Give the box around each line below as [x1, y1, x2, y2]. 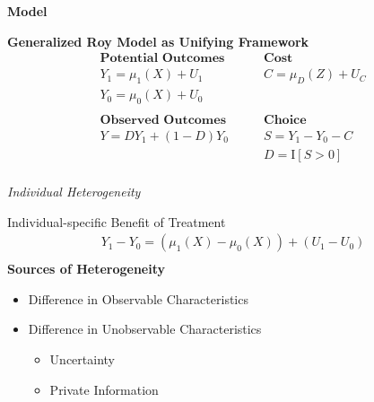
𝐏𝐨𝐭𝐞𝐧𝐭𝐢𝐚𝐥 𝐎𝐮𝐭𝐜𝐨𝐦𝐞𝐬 [100, 52, 225, 66]
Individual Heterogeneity [7, 182, 141, 201]
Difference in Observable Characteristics [28, 289, 248, 308]
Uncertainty [49, 350, 115, 369]
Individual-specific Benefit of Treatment [7, 212, 226, 231]
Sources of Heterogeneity [7, 259, 165, 278]
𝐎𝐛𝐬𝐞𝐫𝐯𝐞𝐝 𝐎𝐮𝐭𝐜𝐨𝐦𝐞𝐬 [100, 113, 226, 127]
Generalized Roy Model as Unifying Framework [7, 31, 309, 50]
